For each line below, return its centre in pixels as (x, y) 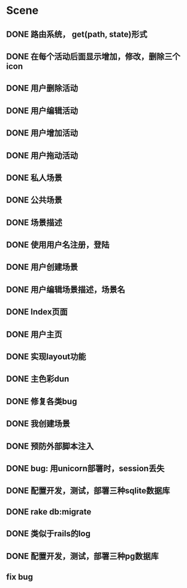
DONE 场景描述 (34, 223)
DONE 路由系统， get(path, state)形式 (77, 34)
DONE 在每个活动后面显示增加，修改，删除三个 (93, 56)
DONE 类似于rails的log (49, 534)
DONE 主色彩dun (38, 379)
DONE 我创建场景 (38, 424)
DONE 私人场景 (34, 177)
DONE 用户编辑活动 (42, 111)
